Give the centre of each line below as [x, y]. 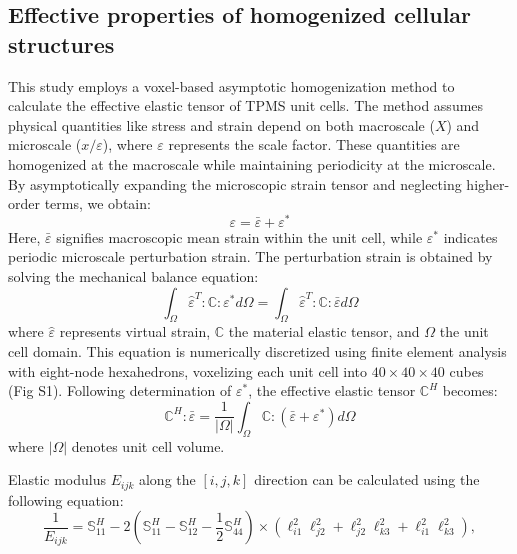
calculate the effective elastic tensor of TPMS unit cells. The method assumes [246, 105]
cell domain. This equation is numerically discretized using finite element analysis [257, 351]
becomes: [470, 390]
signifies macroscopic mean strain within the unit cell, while [239, 236]
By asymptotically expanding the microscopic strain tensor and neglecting [235, 183]
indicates [470, 236]
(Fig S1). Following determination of [120, 390]
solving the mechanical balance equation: [133, 276]
